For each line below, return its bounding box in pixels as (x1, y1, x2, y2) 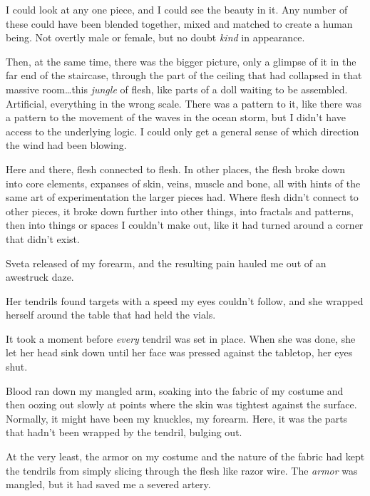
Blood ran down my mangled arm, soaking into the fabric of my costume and (6, 383, 344, 398)
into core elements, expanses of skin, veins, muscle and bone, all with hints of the (6, 175, 361, 190)
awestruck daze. (6, 269, 74, 284)
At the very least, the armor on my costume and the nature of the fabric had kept (6, 449, 365, 464)
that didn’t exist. (6, 231, 80, 246)
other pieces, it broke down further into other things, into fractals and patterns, (6, 203, 354, 218)
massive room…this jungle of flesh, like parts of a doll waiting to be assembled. (6, 81, 348, 96)
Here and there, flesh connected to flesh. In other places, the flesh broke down (6, 161, 346, 176)
